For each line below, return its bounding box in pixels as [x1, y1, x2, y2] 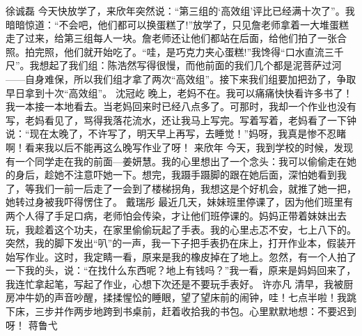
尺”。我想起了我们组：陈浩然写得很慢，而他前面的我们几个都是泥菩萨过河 [6, 58, 342, 72]
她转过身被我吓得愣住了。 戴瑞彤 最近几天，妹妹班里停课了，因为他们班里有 [6, 194, 354, 209]
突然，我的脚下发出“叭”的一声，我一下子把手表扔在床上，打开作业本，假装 [6, 236, 347, 250]
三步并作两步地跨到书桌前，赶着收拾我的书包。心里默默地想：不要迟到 [34, 304, 356, 319]
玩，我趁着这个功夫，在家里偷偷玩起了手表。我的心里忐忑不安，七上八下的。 [6, 222, 356, 236]
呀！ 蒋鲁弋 [6, 317, 58, 332]
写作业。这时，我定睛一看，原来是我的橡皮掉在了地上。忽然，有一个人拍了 [15, 249, 356, 264]
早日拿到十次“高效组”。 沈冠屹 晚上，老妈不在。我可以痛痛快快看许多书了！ [6, 85, 353, 100]
